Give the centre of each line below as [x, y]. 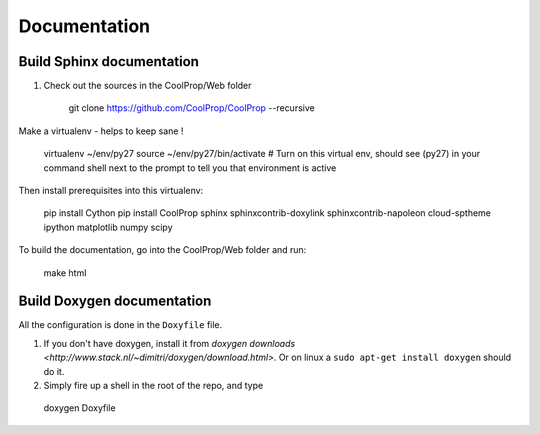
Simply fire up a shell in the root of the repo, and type [153, 386]
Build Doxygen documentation [115, 301]
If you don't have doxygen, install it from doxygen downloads [169, 343]
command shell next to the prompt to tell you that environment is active [190, 167]
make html [65, 272]
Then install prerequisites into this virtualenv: [111, 191]
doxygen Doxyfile [79, 408]
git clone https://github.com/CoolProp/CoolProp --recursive [191, 108]
